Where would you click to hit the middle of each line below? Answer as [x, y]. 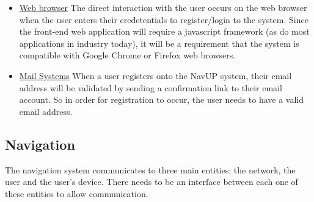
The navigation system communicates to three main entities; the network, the [150, 169]
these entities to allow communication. [77, 193]
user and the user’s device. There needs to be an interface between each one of [152, 182]
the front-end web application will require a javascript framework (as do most [164, 31]
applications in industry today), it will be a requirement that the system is [159, 43]
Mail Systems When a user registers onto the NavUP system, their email [155, 75]
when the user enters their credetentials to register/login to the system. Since [164, 19]
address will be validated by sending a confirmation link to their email [151, 87]
